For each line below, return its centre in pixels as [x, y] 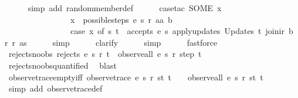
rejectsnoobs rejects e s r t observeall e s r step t [105, 54]
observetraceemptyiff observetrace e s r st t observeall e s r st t [136, 77]
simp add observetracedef [55, 88]
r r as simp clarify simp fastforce [111, 42]
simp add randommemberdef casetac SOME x [125, 8]
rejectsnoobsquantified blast [62, 65]
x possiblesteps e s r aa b [121, 19]
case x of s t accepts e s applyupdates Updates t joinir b [182, 31]
